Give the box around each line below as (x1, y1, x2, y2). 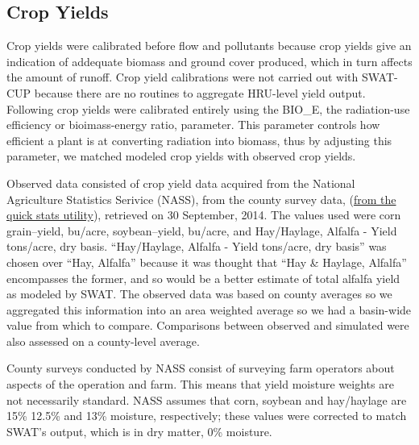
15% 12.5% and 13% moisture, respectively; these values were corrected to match (6, 407, 407, 424)
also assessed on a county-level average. (6, 332, 200, 349)
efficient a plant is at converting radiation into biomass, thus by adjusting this (6, 131, 392, 148)
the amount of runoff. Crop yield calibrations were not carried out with (6, 69, 359, 85)
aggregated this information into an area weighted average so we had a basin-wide (6, 301, 412, 318)
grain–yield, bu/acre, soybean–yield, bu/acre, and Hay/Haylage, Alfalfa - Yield (6, 222, 397, 239)
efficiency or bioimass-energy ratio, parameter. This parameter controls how (6, 116, 380, 133)
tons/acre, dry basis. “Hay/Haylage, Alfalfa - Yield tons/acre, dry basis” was (6, 238, 387, 255)
